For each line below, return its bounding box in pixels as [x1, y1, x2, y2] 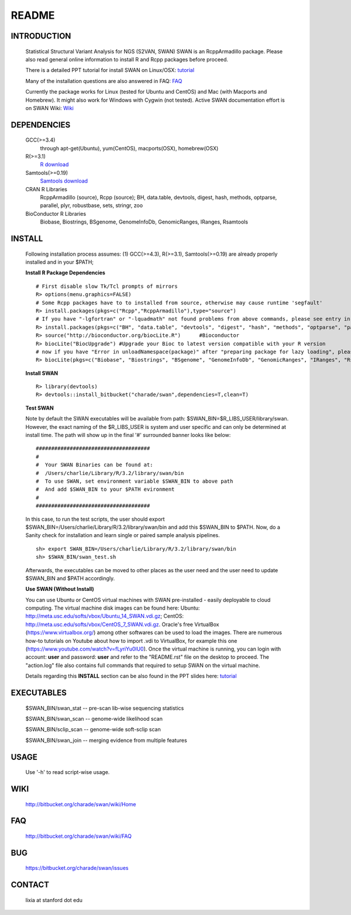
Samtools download [40, 177, 88, 184]
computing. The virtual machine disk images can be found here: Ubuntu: [25, 604, 200, 611]
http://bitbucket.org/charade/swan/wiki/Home [25, 800, 136, 807]
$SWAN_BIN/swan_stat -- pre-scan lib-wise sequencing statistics [25, 704, 184, 711]
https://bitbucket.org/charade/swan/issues [25, 865, 129, 872]
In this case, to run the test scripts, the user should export [25, 515, 165, 522]
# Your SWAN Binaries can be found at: [36, 462, 153, 468]
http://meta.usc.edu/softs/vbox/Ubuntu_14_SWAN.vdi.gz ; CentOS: [25, 613, 184, 620]
